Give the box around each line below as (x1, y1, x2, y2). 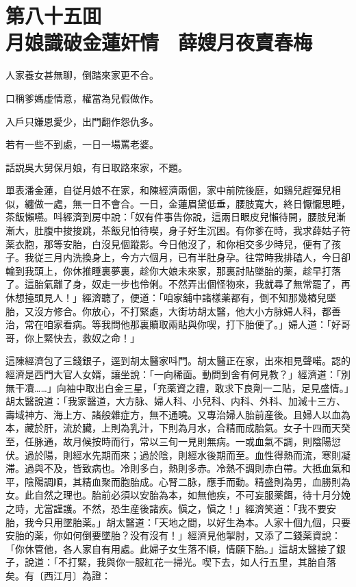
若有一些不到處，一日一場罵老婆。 (5, 137, 159, 151)
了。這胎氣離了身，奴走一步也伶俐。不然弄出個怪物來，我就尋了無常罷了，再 (5, 277, 351, 291)
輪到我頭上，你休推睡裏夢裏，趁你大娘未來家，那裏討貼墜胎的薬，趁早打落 (5, 263, 341, 277)
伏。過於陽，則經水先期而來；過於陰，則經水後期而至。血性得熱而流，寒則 (5, 447, 341, 462)
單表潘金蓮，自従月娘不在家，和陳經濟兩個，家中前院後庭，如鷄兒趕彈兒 (5, 183, 331, 197)
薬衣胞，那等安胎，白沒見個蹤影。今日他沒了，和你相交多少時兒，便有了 (5, 236, 331, 251)
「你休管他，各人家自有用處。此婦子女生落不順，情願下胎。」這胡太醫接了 (5, 541, 336, 555)
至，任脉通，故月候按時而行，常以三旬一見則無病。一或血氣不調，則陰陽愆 (5, 434, 341, 448)
